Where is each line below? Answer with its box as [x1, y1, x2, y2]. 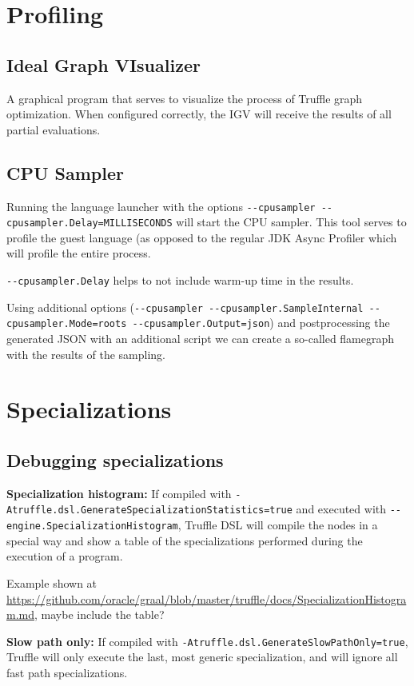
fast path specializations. [6, 664, 128, 680]
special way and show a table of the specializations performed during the [6, 532, 363, 548]
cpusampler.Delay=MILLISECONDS [6, 217, 173, 229]
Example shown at [6, 574, 98, 591]
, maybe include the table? [34, 606, 165, 623]
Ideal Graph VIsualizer [6, 52, 201, 77]
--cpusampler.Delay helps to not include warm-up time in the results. [6, 272, 354, 289]
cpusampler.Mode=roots [6, 318, 127, 330]
